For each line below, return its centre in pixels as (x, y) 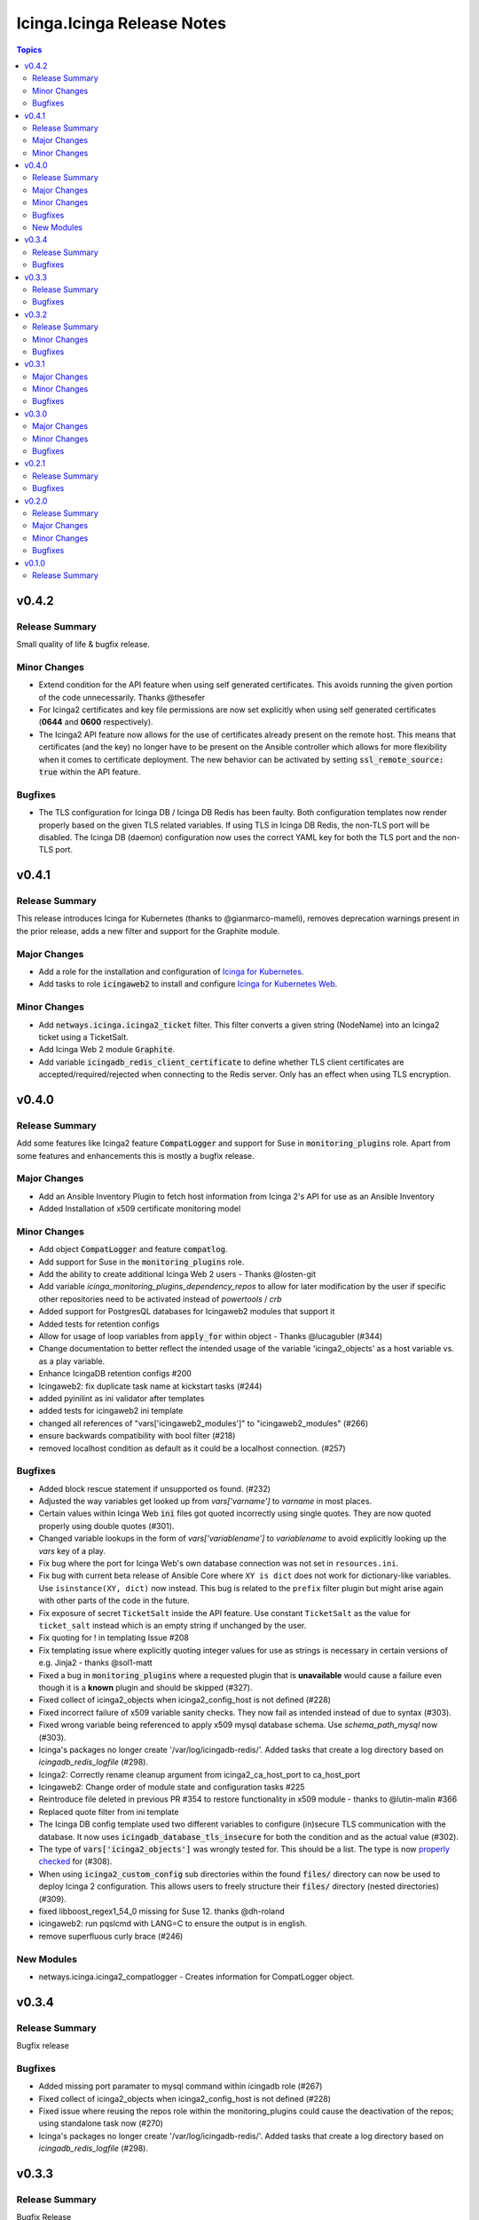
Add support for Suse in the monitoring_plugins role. (141, 1262)
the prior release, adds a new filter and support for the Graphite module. (148, 931)
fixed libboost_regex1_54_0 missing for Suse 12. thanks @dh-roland (161, 1911)
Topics (29, 50)
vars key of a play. (72, 1550)
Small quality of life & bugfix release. (83, 645)
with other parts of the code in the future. (114, 1601)
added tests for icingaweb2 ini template (111, 1411)
